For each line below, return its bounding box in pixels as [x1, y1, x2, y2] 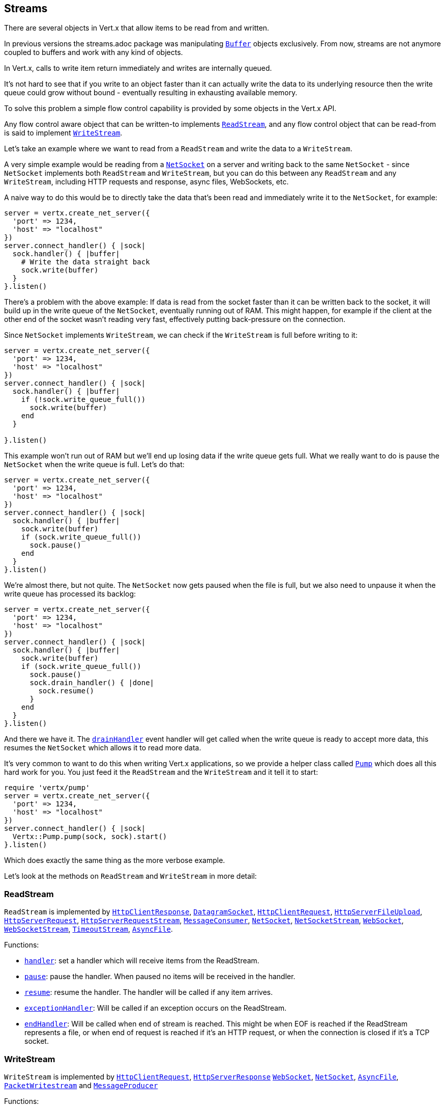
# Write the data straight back [21, 258, 150, 266]
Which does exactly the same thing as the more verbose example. [4, 856, 225, 865]
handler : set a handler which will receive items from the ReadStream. [24, 956, 259, 965]
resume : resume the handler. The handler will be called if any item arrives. [24, 988, 273, 997]
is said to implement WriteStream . [4, 128, 123, 138]
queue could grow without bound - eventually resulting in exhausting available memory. [4, 88, 298, 97]
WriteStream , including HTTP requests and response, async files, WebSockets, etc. [4, 177, 289, 186]
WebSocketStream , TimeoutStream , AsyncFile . [4, 925, 173, 934]
